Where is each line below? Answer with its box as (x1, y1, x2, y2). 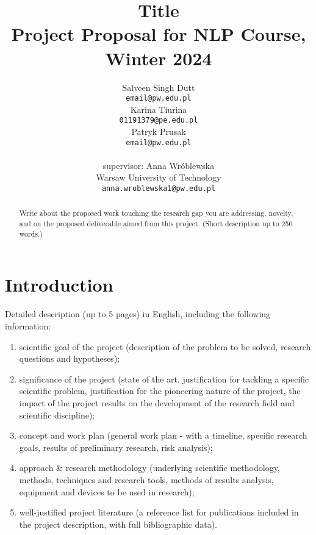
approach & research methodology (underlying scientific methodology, (19, 461, 280, 474)
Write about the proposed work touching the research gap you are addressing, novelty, (19, 208, 293, 218)
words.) (19, 228, 43, 239)
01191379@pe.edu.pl (119, 116, 198, 125)
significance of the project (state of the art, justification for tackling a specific (19, 372, 309, 385)
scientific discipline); (19, 408, 95, 421)
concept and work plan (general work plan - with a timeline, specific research (19, 429, 307, 442)
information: (5, 319, 51, 332)
